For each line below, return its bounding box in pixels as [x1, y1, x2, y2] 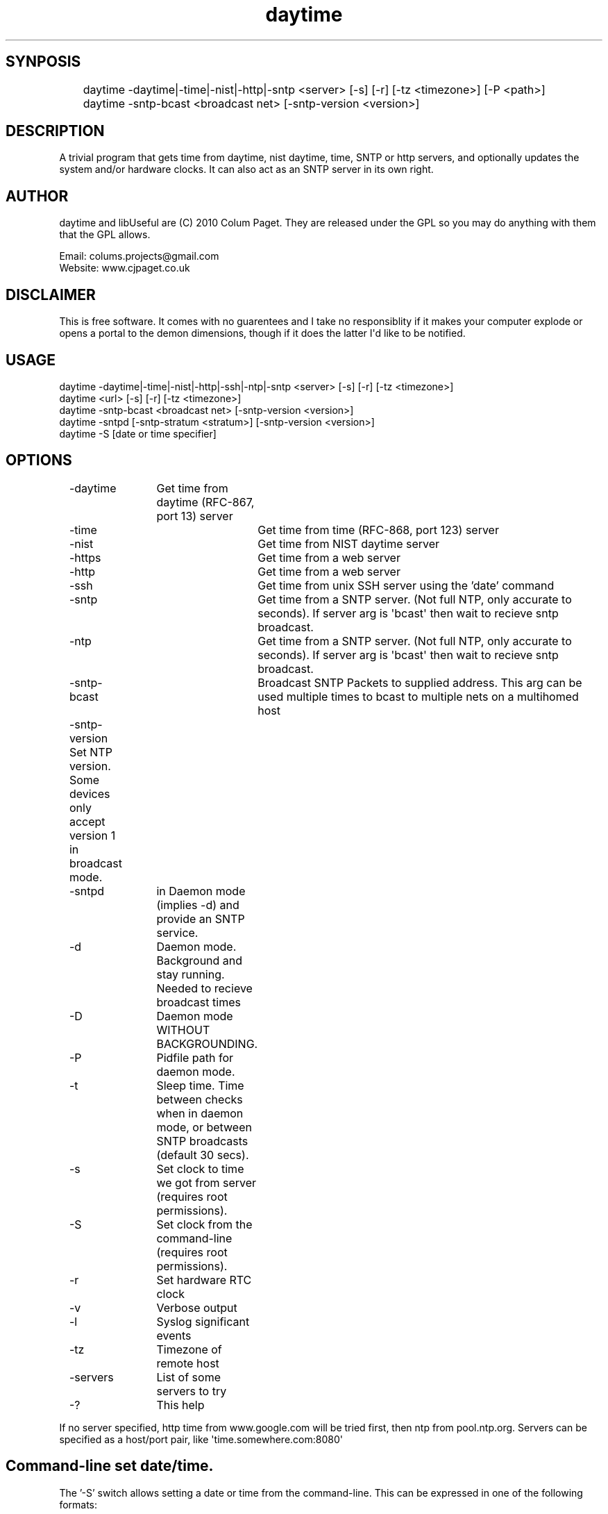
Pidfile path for [156, 1050, 234, 1065]
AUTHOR [6, 187, 69, 205]
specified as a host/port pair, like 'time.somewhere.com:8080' [59, 1433, 343, 1445]
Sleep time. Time [156, 1078, 244, 1092]
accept [69, 814, 105, 829]
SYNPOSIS [6, 53, 81, 71]
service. [156, 925, 199, 940]
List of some [156, 1370, 221, 1384]
